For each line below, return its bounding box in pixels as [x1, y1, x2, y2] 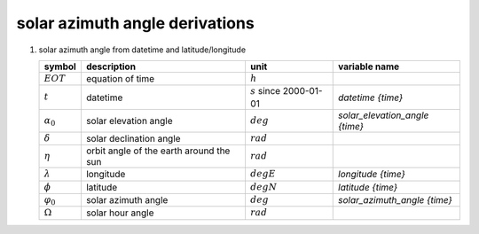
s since [249, 85, 281, 97]
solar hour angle [85, 207, 154, 219]
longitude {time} [338, 168, 405, 181]
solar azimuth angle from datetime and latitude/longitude [38, 44, 247, 55]
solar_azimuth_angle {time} [338, 194, 452, 207]
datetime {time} [338, 91, 404, 104]
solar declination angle [85, 132, 181, 144]
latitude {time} [338, 181, 398, 193]
